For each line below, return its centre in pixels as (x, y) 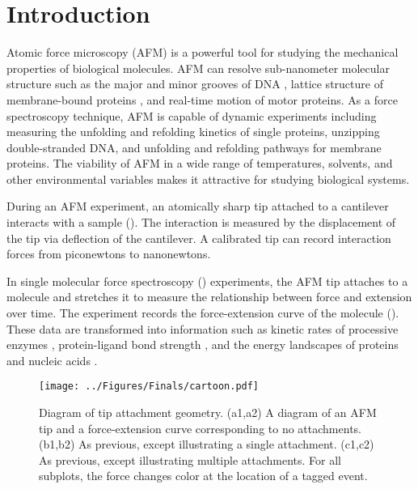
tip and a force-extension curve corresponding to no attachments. (200, 428)
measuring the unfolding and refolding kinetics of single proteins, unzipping (193, 132)
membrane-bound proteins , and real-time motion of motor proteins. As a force (202, 99)
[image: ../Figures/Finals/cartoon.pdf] (149, 387)
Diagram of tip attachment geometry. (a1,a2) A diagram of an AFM (208, 412)
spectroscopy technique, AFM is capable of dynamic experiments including (192, 115)
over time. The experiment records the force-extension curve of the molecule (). (203, 313)
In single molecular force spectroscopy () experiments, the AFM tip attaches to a (207, 281)
